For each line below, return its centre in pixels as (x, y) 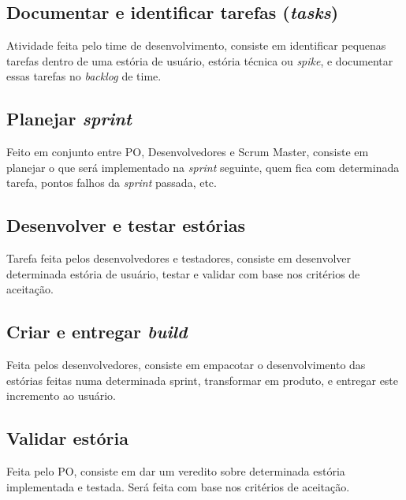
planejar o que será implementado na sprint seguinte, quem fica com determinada (203, 167)
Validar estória (67, 438)
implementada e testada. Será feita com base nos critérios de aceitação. (178, 486)
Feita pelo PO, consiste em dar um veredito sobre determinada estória (176, 471)
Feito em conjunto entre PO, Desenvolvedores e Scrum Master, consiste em (188, 152)
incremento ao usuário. (61, 396)
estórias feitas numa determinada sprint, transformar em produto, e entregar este (203, 380)
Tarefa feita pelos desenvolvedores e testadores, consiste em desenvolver (179, 258)
